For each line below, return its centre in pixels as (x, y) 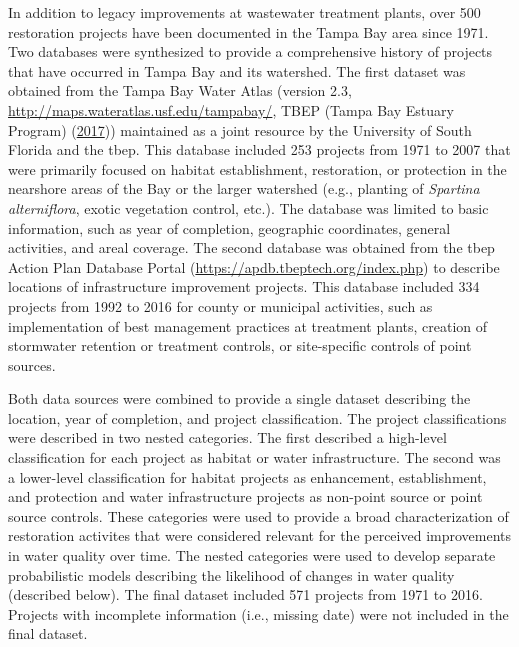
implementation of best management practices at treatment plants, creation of (248, 325)
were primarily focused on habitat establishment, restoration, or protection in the (257, 168)
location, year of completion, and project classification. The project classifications (257, 417)
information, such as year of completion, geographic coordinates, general (229, 227)
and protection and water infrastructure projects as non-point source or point (245, 496)
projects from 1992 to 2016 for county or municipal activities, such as (220, 305)
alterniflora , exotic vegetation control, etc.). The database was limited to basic (248, 207)
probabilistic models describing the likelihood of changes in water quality (231, 574)
